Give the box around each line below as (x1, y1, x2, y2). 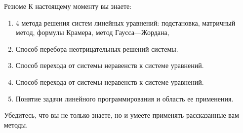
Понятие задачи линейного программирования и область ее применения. (15, 93, 234, 103)
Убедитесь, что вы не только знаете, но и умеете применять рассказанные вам (4, 110, 239, 120)
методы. (4, 119, 28, 130)
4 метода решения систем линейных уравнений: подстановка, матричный (15, 17, 236, 28)
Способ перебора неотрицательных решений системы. (15, 43, 178, 54)
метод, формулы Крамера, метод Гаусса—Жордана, (15, 27, 169, 37)
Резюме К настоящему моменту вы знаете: (4, 1, 132, 11)
